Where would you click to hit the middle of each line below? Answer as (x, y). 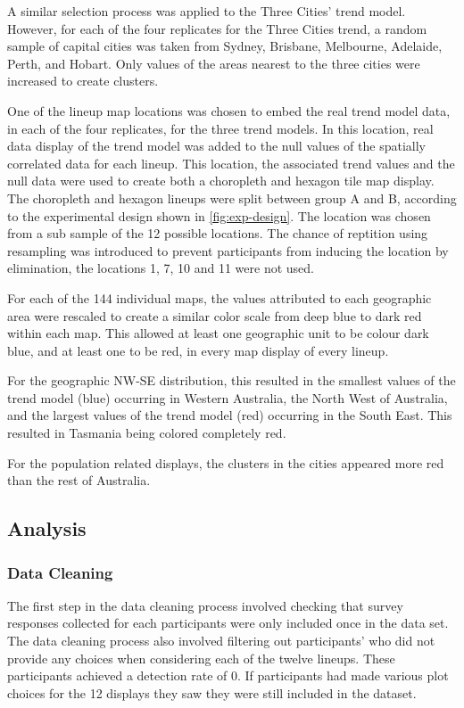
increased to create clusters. (83, 81)
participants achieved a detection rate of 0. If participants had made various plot (228, 675)
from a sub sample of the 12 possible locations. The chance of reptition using (218, 233)
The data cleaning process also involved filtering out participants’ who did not (221, 641)
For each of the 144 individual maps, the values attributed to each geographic (220, 297)
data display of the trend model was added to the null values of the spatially (216, 146)
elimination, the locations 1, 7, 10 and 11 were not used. (161, 268)
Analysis (47, 528)
